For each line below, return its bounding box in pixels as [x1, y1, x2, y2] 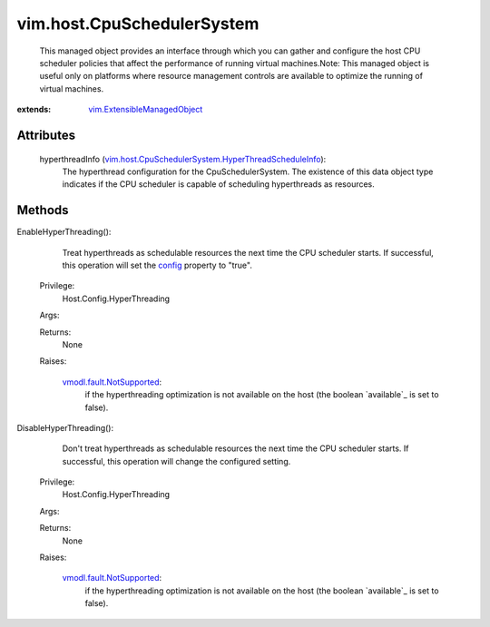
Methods [16, 202, 69, 218]
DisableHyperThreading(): [16, 422, 114, 433]
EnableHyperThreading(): [16, 227, 112, 238]
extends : [16, 104, 52, 115]
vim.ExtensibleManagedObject [88, 104, 203, 115]
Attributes [16, 127, 76, 142]
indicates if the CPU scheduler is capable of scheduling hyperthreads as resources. [62, 179, 376, 190]
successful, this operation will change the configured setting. [62, 456, 291, 466]
